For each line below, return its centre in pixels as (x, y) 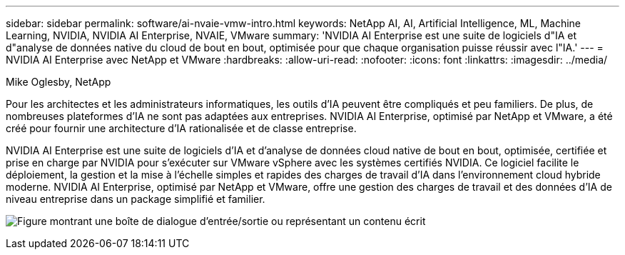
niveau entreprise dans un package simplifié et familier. (136, 199)
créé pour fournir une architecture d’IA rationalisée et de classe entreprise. (181, 128)
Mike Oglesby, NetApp (59, 82)
